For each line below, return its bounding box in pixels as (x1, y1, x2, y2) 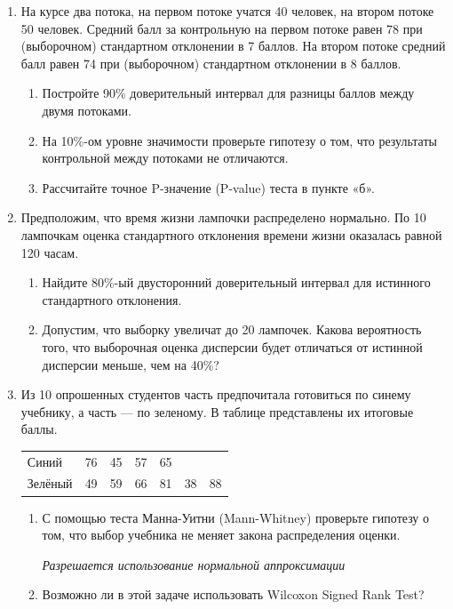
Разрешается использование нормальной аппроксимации (42, 555, 346, 573)
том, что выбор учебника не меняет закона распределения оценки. (42, 525, 401, 544)
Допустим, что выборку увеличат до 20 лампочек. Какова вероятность (42, 320, 422, 339)
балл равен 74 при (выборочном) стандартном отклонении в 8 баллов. (20, 53, 401, 72)
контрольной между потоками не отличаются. (42, 148, 289, 167)
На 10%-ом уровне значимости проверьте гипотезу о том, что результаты (42, 131, 437, 149)
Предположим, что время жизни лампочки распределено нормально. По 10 (20, 208, 426, 227)
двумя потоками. (42, 100, 131, 119)
